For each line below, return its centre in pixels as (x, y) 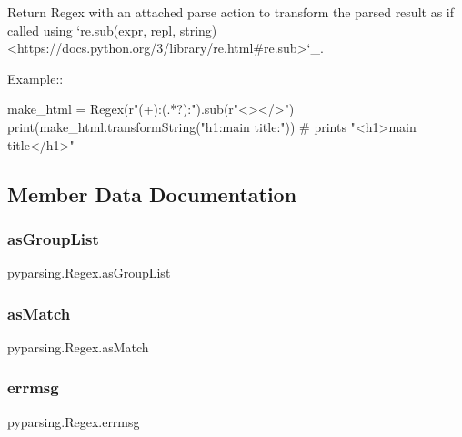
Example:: (35, 78)
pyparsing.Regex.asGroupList (89, 273)
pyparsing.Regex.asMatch (78, 346)
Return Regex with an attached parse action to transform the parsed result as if (231, 12)
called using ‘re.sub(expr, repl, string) (112, 30)
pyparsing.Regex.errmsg (74, 421)
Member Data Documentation (152, 193)
